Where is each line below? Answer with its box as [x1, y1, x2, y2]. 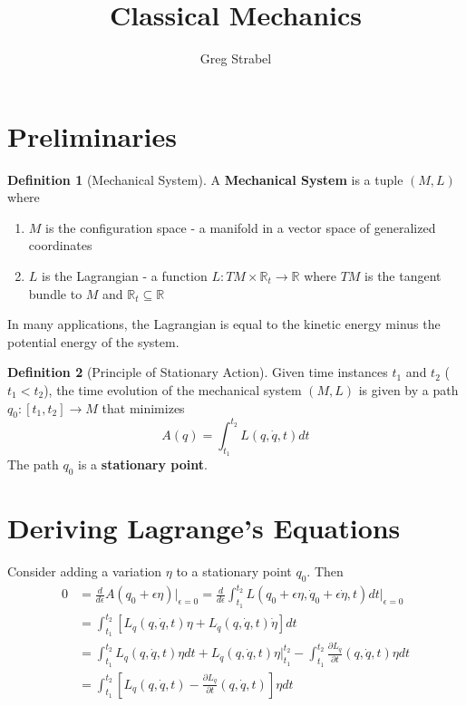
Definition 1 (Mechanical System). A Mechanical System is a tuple [7, 169, 403, 189]
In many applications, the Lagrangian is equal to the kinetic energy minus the [7, 314, 441, 334]
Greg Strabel [199, 49, 272, 68]
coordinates [28, 236, 92, 255]
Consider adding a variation [7, 562, 162, 581]
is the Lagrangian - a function [42, 266, 208, 285]
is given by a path [358, 381, 459, 399]
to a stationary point [176, 562, 292, 581]
